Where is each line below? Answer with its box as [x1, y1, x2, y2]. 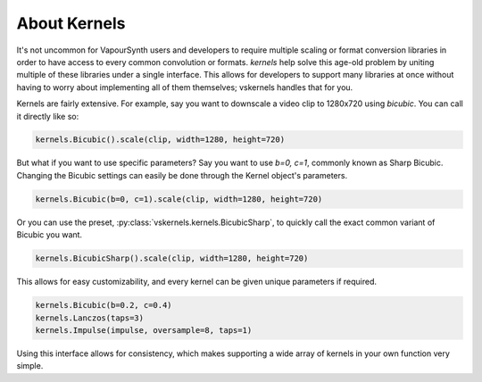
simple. [16, 361, 44, 371]
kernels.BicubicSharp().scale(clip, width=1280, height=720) [35, 253, 309, 263]
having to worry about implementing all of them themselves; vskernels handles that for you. [16, 81, 353, 93]
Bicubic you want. [16, 229, 83, 240]
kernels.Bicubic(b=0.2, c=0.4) [35, 300, 173, 311]
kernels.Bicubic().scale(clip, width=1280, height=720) [35, 135, 286, 145]
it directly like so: [16, 111, 79, 121]
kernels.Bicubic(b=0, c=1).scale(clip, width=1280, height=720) [35, 194, 323, 204]
